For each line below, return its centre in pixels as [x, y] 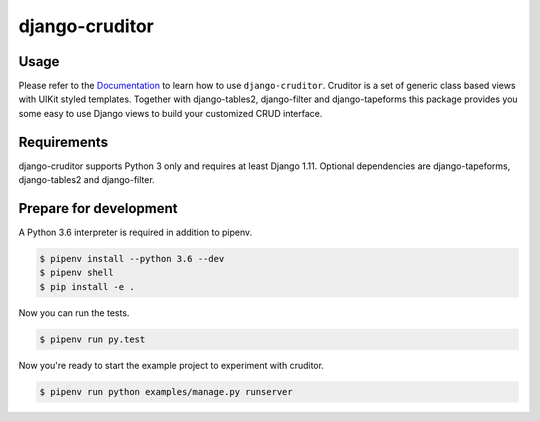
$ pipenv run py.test [92, 339]
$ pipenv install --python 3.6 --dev [132, 259]
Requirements [63, 141]
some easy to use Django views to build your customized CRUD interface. [170, 113]
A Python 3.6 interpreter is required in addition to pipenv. [135, 232]
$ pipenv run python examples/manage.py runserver [166, 391]
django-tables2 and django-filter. [86, 180]
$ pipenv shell [76, 273]
